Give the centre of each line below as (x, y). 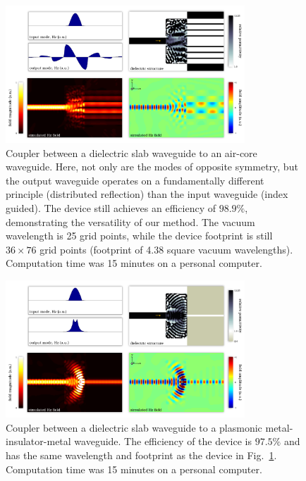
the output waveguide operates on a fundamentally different (135, 180)
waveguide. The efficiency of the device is (163, 441)
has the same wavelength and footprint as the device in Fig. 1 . (141, 455)
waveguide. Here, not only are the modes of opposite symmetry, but (152, 167)
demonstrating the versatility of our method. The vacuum (130, 221)
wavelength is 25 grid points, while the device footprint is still (139, 236)
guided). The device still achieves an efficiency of (111, 208)
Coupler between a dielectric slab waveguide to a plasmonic (134, 427)
